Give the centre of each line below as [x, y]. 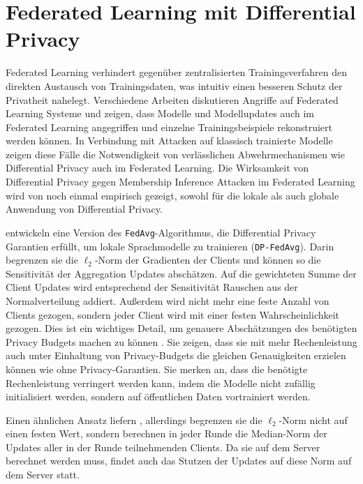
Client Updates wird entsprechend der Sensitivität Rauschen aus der [152, 287]
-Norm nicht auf [313, 419]
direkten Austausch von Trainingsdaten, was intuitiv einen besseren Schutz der [174, 85]
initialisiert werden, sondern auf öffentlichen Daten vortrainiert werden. [158, 396]
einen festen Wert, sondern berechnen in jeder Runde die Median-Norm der [166, 433]
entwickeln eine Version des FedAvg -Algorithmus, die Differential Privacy [161, 232]
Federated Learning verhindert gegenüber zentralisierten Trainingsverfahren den [177, 72]
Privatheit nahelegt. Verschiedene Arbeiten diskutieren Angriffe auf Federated [172, 99]
